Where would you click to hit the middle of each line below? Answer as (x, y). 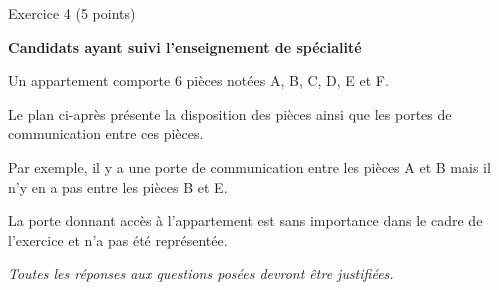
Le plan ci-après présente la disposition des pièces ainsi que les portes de (230, 113)
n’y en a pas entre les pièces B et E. (118, 186)
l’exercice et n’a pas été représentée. (118, 239)
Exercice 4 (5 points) (72, 13)
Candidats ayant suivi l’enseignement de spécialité (185, 46)
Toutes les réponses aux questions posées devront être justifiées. (201, 273)
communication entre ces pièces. (106, 133)
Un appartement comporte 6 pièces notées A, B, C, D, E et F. (198, 80)
